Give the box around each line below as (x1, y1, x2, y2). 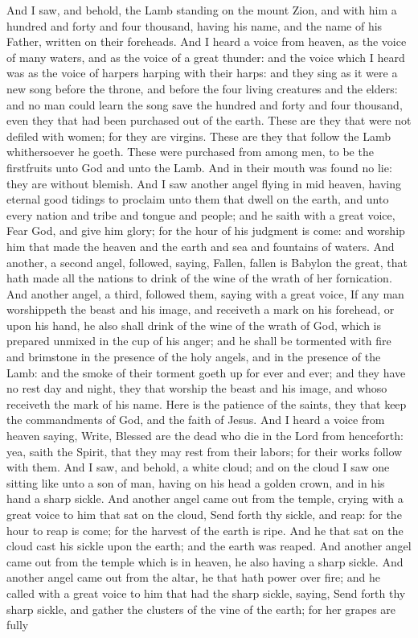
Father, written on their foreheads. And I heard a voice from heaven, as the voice (6, 33, 407, 50)
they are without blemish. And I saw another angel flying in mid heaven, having (6, 175, 402, 191)
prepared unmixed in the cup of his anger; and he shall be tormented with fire (6, 332, 391, 349)
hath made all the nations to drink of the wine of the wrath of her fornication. (6, 270, 392, 286)
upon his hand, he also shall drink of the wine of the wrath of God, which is (6, 316, 382, 333)
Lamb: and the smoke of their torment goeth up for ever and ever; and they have (6, 364, 406, 381)
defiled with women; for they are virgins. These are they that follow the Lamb (6, 127, 391, 144)
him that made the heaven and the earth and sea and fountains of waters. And (6, 237, 395, 254)
